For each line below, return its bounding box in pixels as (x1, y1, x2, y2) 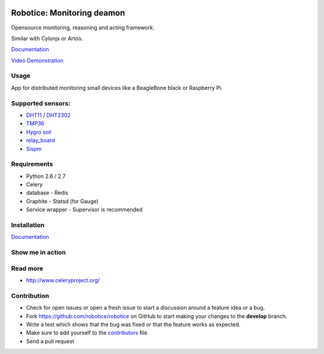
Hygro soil (26, 128, 52, 135)
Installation (11, 221, 45, 229)
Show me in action (11, 249, 66, 257)
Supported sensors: (11, 99, 71, 107)
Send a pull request (26, 337, 74, 344)
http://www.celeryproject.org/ (26, 277, 100, 284)
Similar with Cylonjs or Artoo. (11, 35, 83, 42)
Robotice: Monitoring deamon (11, 8, 125, 18)
